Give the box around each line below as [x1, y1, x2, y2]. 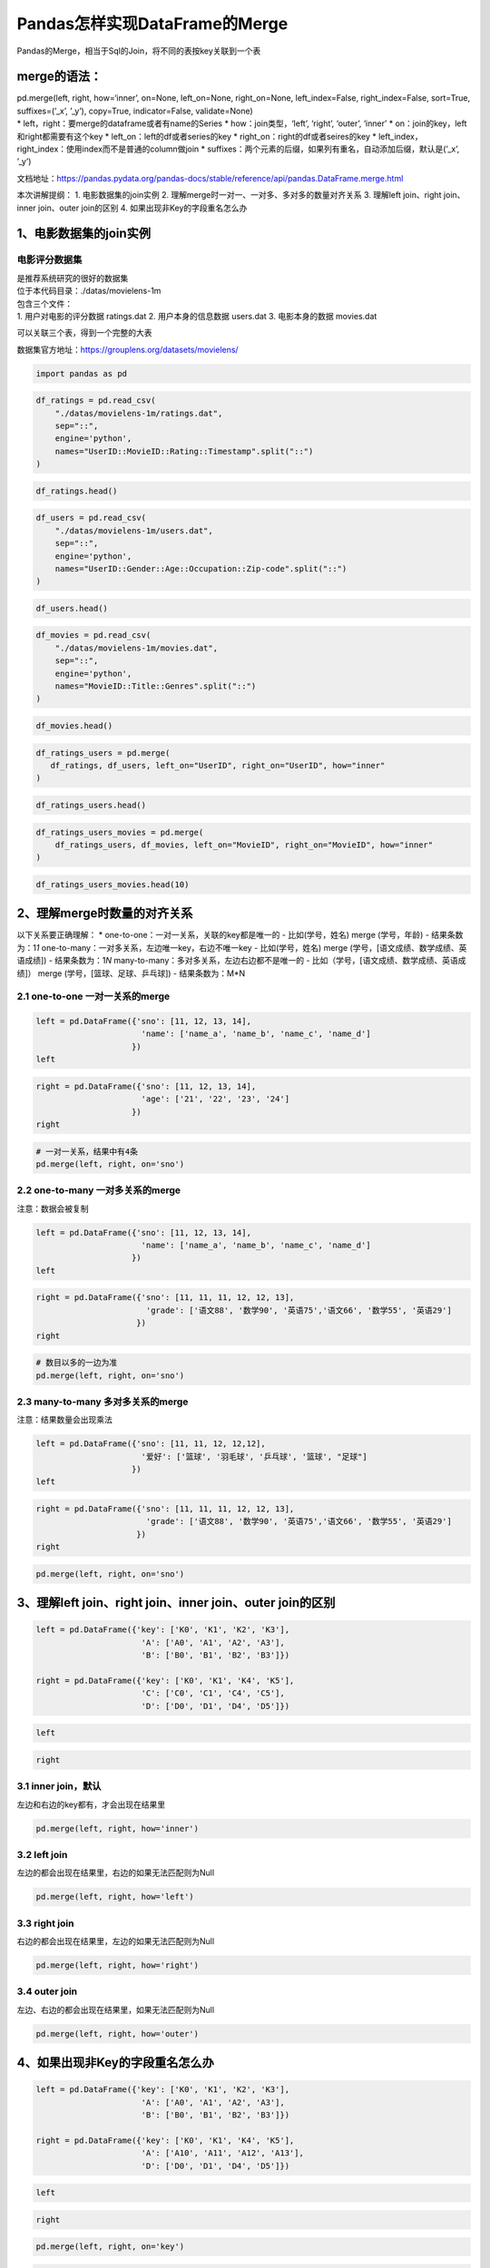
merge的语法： [16, 69, 103, 84]
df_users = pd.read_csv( [35, 513, 147, 523]
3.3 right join [16, 1917, 74, 1930]
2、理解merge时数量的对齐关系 [16, 905, 193, 921]
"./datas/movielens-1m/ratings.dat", [54, 408, 223, 418]
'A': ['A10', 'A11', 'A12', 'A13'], [141, 2148, 304, 2158]
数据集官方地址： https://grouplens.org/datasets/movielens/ [16, 344, 240, 355]
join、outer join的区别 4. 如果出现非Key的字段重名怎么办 [37, 202, 248, 213]
